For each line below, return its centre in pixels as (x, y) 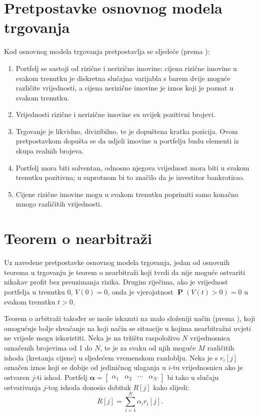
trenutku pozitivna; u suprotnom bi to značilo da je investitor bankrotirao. (130, 177)
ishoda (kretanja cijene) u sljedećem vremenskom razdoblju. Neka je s (111, 357)
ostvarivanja (22, 387)
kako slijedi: (171, 387)
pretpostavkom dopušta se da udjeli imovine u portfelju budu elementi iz (127, 141)
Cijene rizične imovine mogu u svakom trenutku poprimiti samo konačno (127, 194)
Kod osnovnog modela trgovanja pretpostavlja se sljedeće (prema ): (107, 51)
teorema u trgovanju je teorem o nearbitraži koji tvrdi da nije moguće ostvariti (125, 272)
